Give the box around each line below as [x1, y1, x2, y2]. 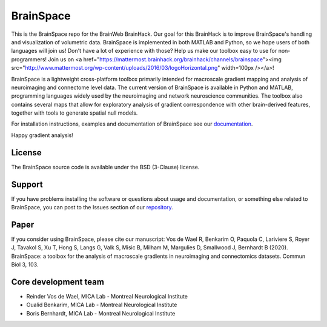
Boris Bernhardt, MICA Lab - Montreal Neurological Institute [26, 309, 176, 317]
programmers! [11, 55, 47, 63]
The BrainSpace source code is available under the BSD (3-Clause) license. [11, 163, 200, 170]
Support [11, 179, 43, 189]
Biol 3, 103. [11, 261, 39, 268]
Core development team [11, 277, 104, 287]
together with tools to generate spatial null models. [11, 109, 138, 116]
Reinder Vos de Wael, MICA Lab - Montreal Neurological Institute [26, 293, 188, 300]
